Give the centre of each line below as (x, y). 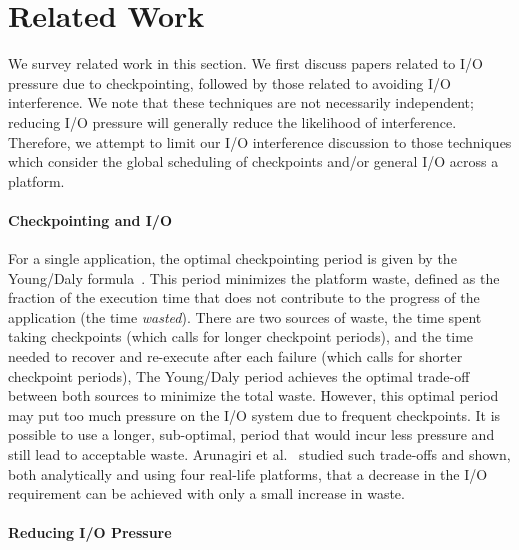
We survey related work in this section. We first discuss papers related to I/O (245, 63)
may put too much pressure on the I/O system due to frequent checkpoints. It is (254, 414)
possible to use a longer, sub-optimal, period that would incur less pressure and (251, 434)
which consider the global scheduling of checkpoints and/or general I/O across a (253, 161)
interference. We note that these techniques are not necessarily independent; (241, 102)
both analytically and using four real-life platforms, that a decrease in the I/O (248, 473)
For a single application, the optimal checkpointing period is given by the (232, 258)
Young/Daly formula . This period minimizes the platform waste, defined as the (254, 277)
